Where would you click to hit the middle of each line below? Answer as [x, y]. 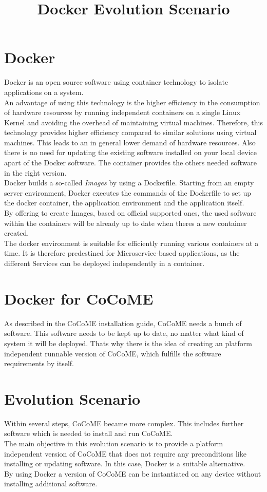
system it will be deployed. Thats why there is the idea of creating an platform [128, 343]
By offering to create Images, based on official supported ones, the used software [130, 213]
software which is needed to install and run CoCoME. [89, 433]
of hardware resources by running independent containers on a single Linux [122, 112]
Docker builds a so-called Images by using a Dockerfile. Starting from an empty [129, 183]
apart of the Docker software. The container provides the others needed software [130, 163]
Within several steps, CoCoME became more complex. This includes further [124, 423]
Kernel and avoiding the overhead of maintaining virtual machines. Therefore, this [133, 122]
